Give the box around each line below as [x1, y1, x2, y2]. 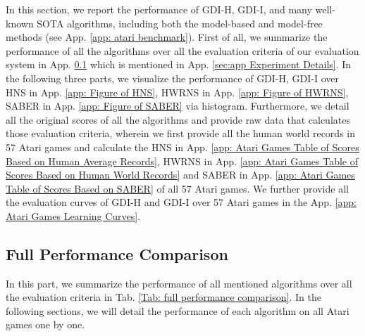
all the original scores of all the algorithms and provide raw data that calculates [6, 112, 350, 127]
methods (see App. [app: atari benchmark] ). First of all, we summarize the [6, 30, 328, 44]
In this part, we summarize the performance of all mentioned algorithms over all [6, 276, 352, 290]
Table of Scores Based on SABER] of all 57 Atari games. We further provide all [6, 181, 349, 195]
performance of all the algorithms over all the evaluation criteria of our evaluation [6, 43, 359, 58]
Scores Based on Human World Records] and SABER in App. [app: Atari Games [6, 167, 355, 182]
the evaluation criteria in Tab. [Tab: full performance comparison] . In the [6, 290, 321, 304]
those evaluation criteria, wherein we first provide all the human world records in [6, 126, 355, 141]
